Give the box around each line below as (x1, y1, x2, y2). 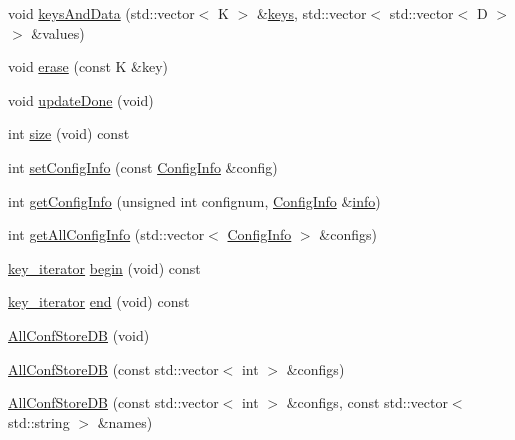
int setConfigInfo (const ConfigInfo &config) (8, 156, 278, 177)
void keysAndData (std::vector (8, 3, 195, 23)
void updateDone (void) (8, 89, 154, 110)
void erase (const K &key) (8, 56, 169, 77)
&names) (97, 411, 153, 432)
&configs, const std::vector (286, 392, 448, 413)
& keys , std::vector (256, 3, 367, 23)
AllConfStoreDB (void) (8, 324, 150, 345)
